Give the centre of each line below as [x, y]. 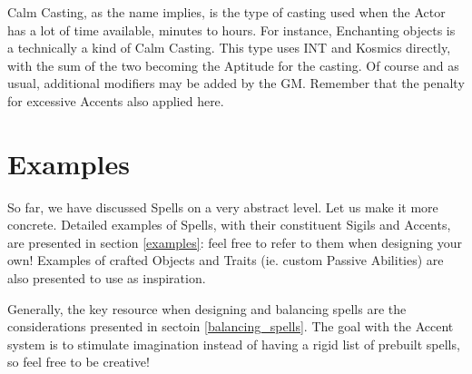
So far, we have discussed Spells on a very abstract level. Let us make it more [223, 207]
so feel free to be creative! [79, 362]
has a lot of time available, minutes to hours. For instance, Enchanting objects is [231, 30]
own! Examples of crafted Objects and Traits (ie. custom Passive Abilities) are [226, 260]
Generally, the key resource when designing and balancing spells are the [207, 308]
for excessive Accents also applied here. [116, 100]
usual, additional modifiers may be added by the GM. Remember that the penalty [236, 83]
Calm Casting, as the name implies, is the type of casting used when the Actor [226, 12]
